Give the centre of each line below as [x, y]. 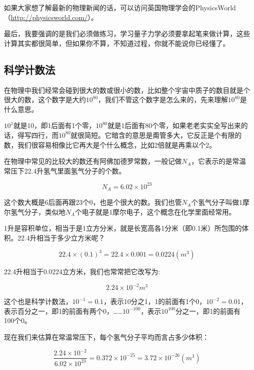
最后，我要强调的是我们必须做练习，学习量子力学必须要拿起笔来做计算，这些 [127, 33]
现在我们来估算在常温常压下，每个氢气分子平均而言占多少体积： [106, 337]
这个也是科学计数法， [38, 301]
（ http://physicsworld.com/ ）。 [51, 17]
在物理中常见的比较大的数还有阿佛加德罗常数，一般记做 [93, 161]
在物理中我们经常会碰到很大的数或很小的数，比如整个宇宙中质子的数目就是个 [127, 90]
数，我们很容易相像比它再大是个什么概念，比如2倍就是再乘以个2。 [110, 144]
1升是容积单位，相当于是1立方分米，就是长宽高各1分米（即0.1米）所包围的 [123, 228]
